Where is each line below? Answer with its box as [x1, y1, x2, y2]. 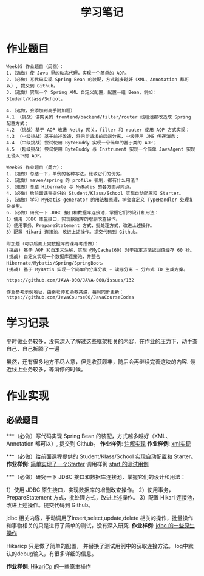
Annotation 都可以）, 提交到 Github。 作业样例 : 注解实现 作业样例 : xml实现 [6, 439, 191, 447]
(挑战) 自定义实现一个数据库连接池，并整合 [6, 253, 101, 260]
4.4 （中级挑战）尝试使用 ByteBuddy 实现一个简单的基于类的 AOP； [6, 140, 158, 146]
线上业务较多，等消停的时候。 [11, 365, 86, 373]
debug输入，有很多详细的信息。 [16, 550, 97, 557]
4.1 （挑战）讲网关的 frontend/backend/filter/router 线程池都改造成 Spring [6, 114, 191, 120]
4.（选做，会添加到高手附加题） [6, 107, 75, 114]
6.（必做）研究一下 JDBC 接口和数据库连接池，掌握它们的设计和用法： [6, 209, 160, 215]
